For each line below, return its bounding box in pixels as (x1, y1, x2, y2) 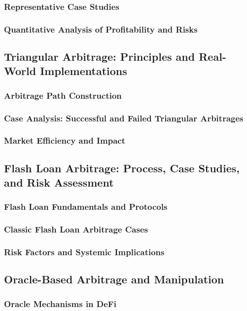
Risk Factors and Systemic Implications (4, 246, 165, 258)
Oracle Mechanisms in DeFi (4, 297, 116, 310)
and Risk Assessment (4, 175, 114, 190)
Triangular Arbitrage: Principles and (4, 49, 195, 64)
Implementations (40, 63, 127, 78)
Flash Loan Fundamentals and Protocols (4, 200, 168, 213)
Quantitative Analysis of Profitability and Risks (4, 23, 198, 35)
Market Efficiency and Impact (4, 134, 126, 147)
